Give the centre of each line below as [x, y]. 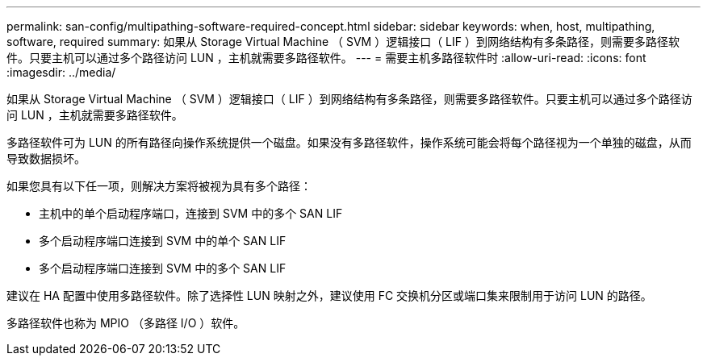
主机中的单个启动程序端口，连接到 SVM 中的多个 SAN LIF [191, 213]
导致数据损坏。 [46, 158]
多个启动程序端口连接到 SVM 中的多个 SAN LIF [163, 268]
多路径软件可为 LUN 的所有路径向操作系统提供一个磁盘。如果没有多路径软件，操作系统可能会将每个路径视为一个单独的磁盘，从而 [349, 142]
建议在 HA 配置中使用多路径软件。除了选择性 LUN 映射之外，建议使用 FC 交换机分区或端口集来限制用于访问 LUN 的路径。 [329, 295]
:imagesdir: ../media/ [61, 72]
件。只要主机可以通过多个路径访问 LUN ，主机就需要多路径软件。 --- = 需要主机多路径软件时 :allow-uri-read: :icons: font [326, 58]
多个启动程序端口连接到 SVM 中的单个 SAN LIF [163, 241]
